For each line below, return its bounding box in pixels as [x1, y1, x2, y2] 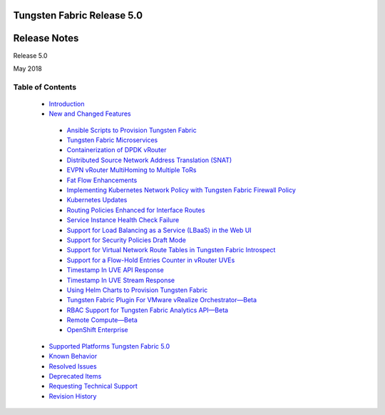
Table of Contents [13, 82, 77, 92]
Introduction [48, 99, 85, 108]
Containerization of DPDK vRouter [66, 146, 167, 154]
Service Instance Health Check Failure [66, 216, 180, 224]
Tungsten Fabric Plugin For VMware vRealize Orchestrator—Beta [66, 296, 257, 304]
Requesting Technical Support [48, 382, 138, 391]
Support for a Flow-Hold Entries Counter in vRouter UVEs [66, 256, 235, 264]
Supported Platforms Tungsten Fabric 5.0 [48, 341, 170, 350]
